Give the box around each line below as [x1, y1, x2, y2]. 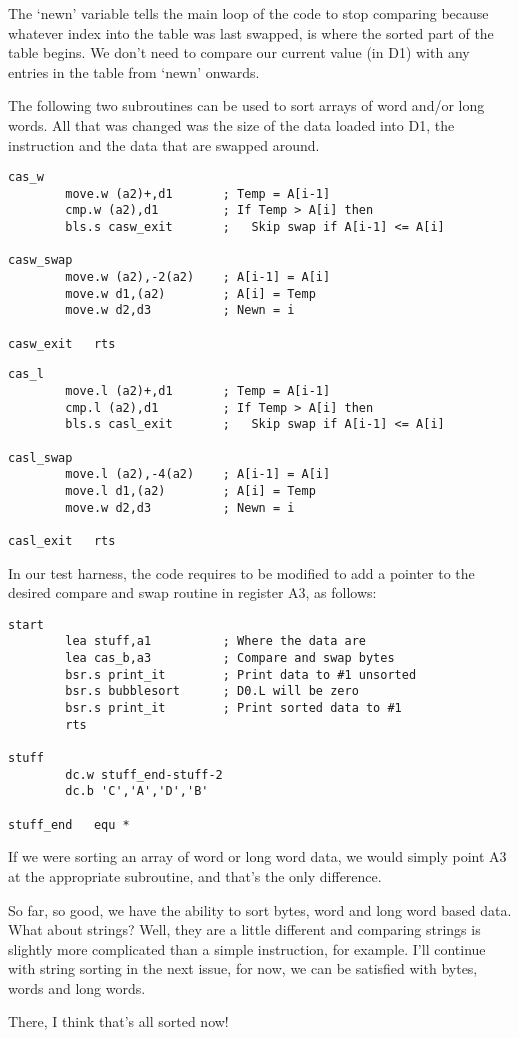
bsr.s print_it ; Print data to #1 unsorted [65, 667, 417, 682]
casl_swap [8, 450, 73, 465]
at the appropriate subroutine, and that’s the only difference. [8, 865, 382, 886]
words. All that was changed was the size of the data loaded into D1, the [8, 114, 455, 135]
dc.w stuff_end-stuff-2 [65, 767, 223, 782]
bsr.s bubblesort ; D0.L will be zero [65, 684, 359, 699]
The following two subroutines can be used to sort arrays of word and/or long [8, 95, 485, 116]
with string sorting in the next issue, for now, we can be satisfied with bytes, [8, 958, 478, 979]
